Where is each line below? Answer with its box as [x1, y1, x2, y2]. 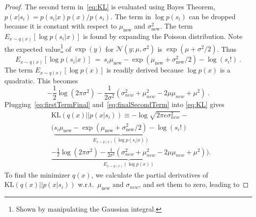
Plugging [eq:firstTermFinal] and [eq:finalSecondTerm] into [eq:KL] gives [4, 99, 225, 109]
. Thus [217, 43, 237, 54]
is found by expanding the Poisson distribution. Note [83, 31, 243, 41]
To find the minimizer [4, 169, 70, 180]
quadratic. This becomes [4, 75, 78, 85]
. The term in [110, 11, 151, 21]
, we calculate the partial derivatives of [91, 169, 208, 180]
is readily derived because [106, 65, 184, 75]
